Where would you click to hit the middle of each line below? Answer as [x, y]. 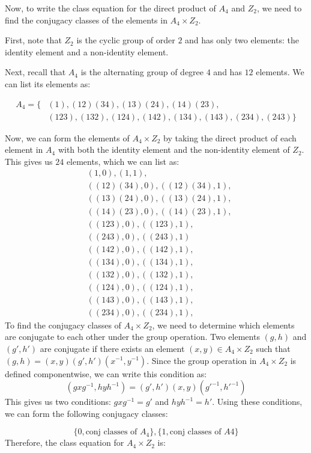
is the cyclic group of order [126, 40]
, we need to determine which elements [223, 325]
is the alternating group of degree [142, 72]
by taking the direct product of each [230, 137]
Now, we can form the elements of [67, 137]
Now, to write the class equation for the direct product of [110, 8]
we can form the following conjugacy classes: [86, 413]
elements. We [280, 72]
